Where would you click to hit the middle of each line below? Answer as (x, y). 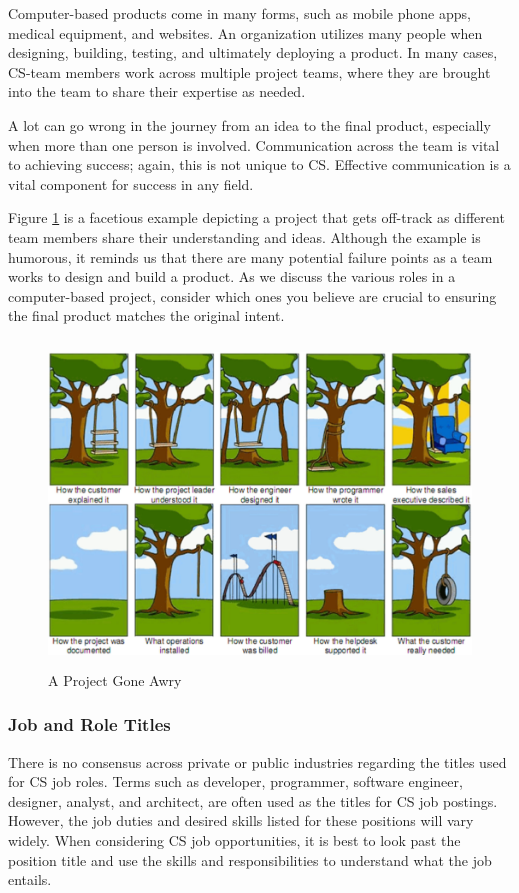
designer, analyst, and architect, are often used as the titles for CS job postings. (253, 800)
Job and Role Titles (89, 724)
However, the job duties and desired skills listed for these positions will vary (241, 820)
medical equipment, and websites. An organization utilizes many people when (245, 32)
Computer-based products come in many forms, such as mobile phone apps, (239, 13)
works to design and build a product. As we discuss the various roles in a (232, 276)
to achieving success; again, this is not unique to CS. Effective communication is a (259, 164)
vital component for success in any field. (131, 183)
